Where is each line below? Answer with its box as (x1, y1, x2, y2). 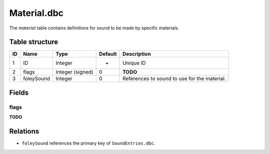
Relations (9, 127, 39, 136)
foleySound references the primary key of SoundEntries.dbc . (21, 140, 155, 147)
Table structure (9, 38, 58, 46)
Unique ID (122, 60, 146, 67)
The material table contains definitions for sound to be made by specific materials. (9, 25, 179, 31)
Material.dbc (9, 7, 64, 18)
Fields (9, 88, 29, 97)
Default (98, 50, 117, 57)
